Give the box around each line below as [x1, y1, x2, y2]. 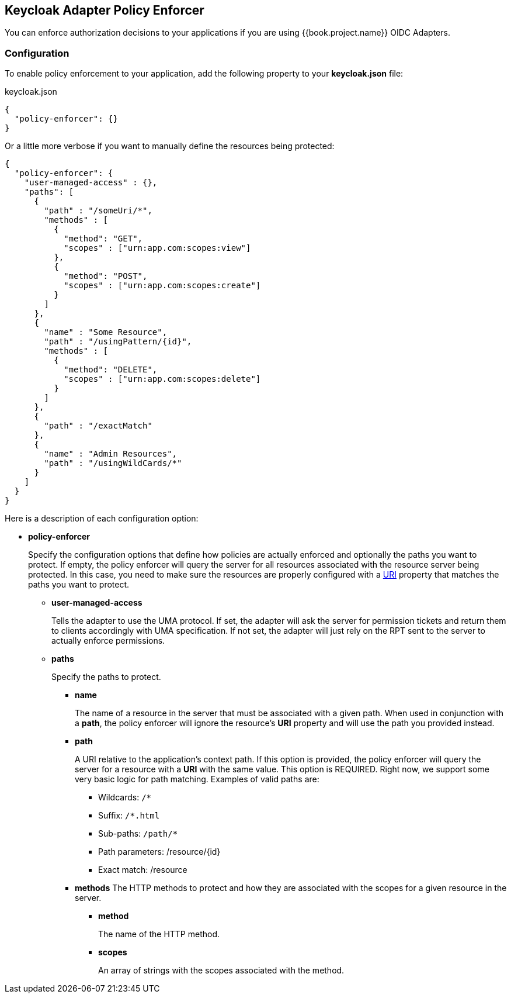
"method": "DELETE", [64, 365, 158, 375]
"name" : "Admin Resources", [44, 449, 178, 459]
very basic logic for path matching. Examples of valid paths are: [75, 774, 319, 785]
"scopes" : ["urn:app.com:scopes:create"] [64, 281, 261, 291]
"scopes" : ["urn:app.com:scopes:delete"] [64, 374, 261, 384]
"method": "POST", [64, 271, 148, 281]
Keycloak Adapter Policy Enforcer [5, 3, 204, 18]
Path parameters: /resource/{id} [98, 847, 221, 857]
